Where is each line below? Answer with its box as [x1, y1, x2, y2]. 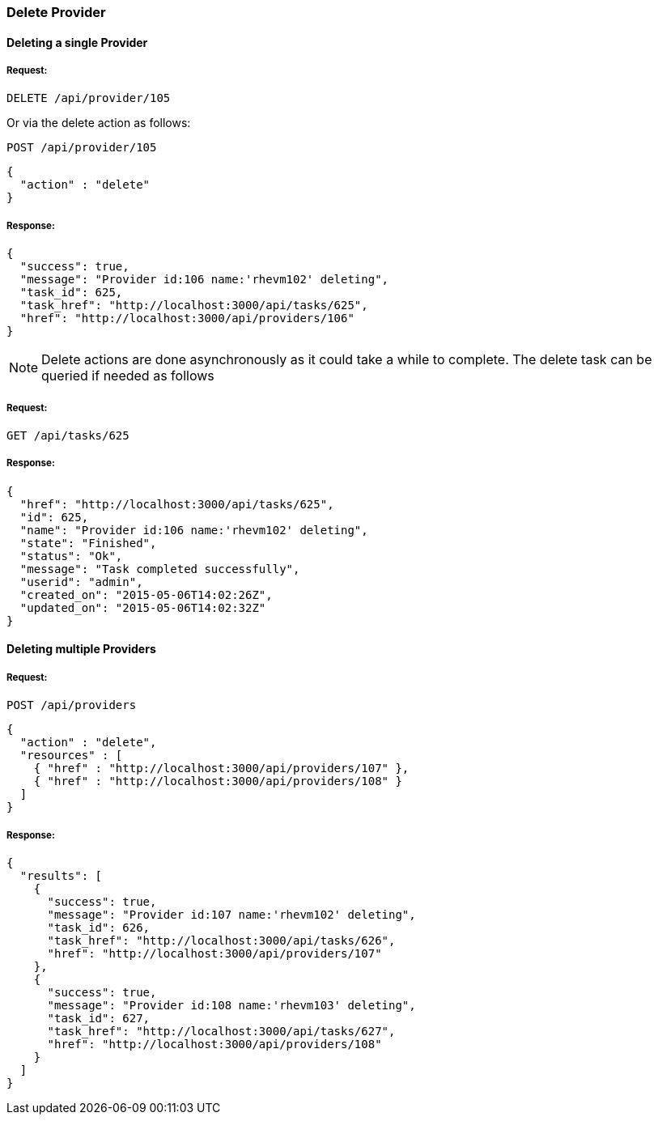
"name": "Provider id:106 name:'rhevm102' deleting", [19, 523, 368, 537]
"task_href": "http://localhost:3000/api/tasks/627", [47, 1024, 396, 1038]
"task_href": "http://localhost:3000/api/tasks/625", [19, 299, 368, 312]
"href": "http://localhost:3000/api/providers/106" [19, 312, 354, 325]
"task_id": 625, [19, 286, 123, 299]
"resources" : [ [19, 749, 123, 762]
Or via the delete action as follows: [6, 116, 191, 130]
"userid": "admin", [19, 575, 143, 588]
